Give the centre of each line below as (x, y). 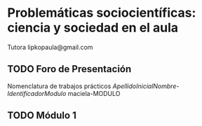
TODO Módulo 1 (42, 116)
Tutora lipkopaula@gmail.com (50, 47)
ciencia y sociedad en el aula (93, 28)
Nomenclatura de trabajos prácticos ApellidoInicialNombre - (93, 86)
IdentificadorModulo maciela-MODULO (64, 93)
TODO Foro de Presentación (69, 69)
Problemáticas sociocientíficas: (102, 13)
